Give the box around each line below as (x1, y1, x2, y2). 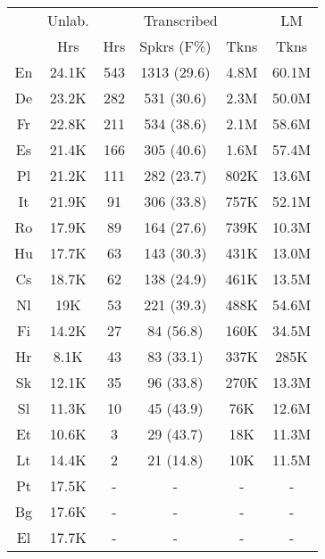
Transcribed (143, 10, 218, 30)
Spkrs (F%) (139, 36, 212, 56)
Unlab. (46, 10, 89, 30)
